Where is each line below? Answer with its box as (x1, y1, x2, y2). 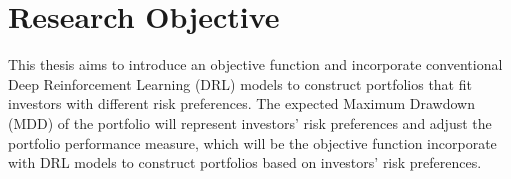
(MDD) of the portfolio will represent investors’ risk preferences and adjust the (8, 112, 492, 133)
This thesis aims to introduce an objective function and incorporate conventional (8, 54, 503, 75)
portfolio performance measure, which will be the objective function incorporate (8, 132, 497, 153)
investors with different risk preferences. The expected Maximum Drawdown (8, 93, 475, 114)
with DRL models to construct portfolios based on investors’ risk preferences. (8, 152, 482, 173)
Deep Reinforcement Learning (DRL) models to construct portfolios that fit (8, 73, 472, 94)
